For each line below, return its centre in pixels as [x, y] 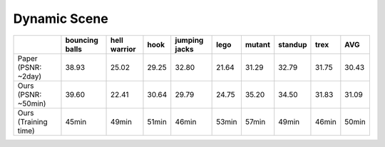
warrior [123, 49]
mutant [257, 44]
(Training [32, 121]
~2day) [30, 76]
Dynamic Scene [61, 19]
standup [293, 44]
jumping [189, 40]
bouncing [82, 40]
